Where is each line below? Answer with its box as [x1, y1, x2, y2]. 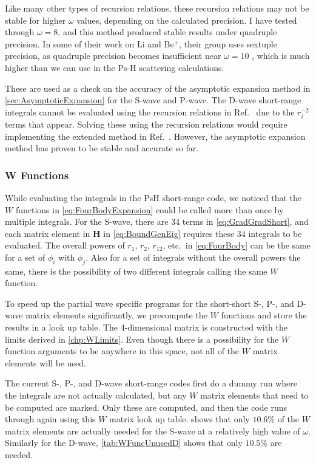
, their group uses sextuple [179, 37, 277, 50]
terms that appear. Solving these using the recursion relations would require [5, 117, 287, 130]
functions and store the [221, 309, 307, 321]
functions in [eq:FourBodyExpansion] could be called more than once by [15, 203, 284, 216]
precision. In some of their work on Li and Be [5, 37, 174, 50]
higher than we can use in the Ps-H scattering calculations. [5, 61, 224, 74]
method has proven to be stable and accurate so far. [5, 142, 199, 154]
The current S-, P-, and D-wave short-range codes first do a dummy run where [5, 377, 297, 389]
